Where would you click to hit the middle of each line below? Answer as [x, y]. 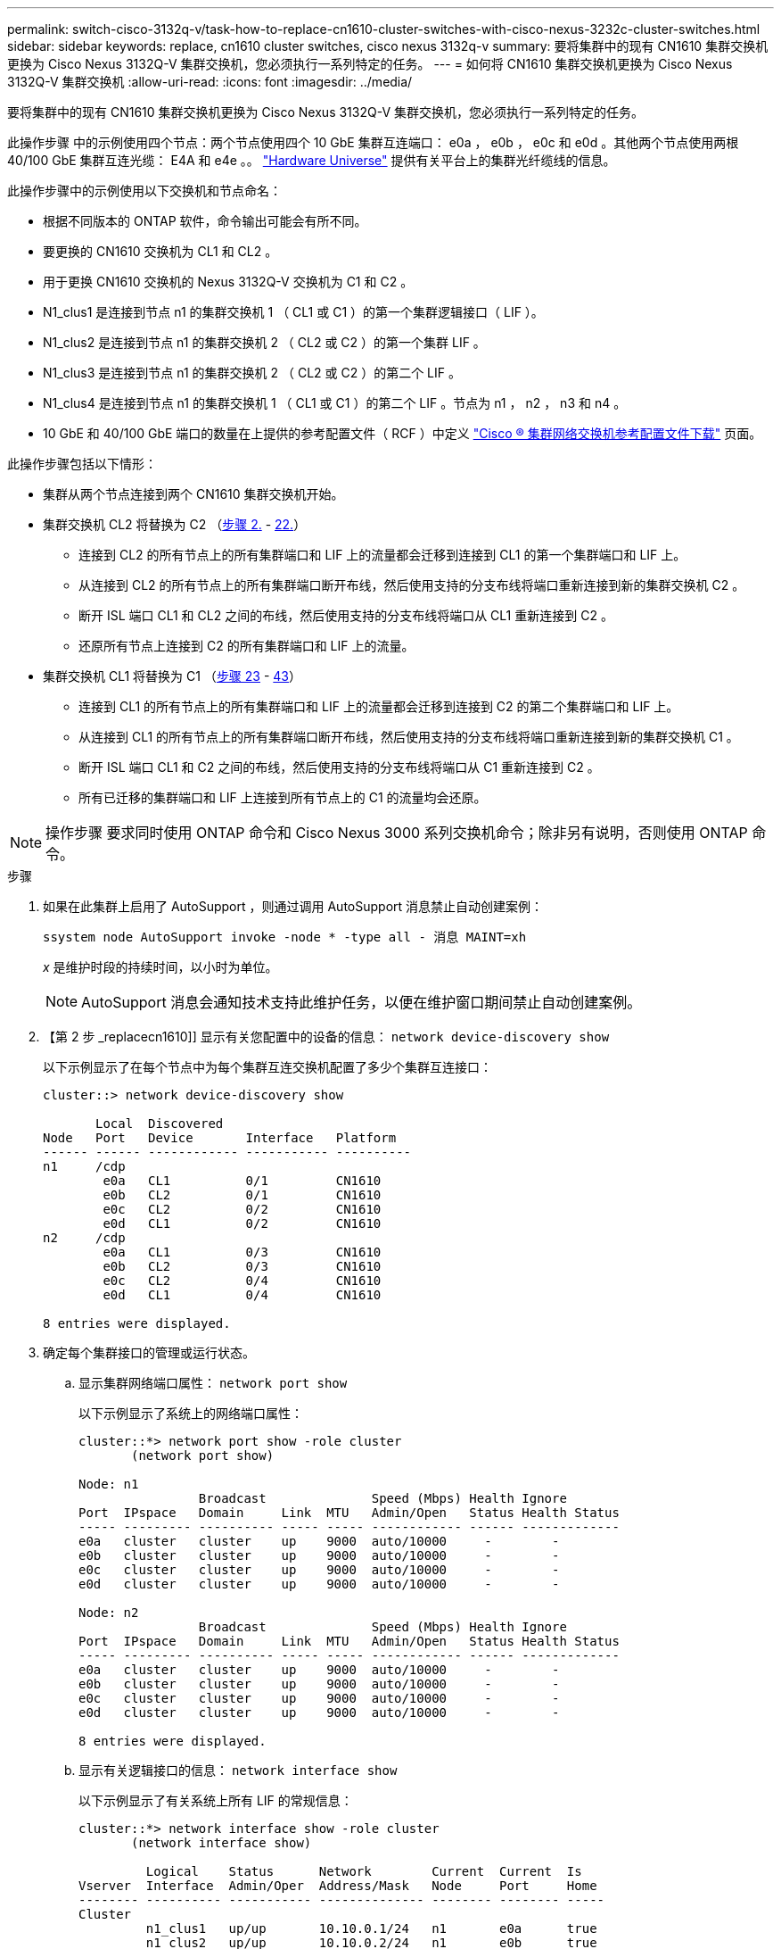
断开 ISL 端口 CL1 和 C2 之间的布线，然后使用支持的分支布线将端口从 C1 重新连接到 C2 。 [339, 767]
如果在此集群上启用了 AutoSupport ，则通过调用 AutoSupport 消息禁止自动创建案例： [293, 906]
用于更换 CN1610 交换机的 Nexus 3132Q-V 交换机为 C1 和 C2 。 [228, 282]
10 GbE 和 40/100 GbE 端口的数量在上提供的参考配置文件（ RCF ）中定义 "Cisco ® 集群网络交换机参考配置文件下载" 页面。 [403, 433]
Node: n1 [109, 1484]
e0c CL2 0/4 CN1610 [242, 1281]
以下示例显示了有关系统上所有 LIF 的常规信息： [216, 1800]
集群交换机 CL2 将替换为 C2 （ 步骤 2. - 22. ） [175, 524]
